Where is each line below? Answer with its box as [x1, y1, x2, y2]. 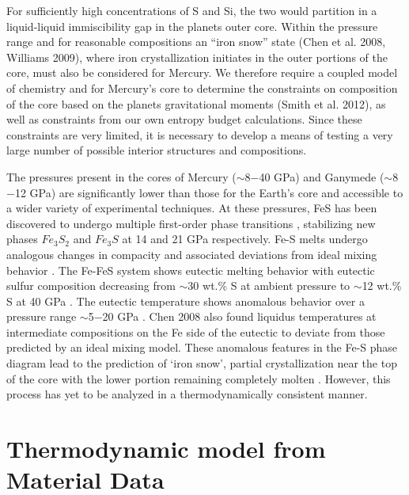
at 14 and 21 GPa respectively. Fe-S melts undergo [122, 230, 368, 247]
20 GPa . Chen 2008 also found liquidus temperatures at [102, 308, 377, 325]
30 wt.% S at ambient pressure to [187, 277, 350, 294]
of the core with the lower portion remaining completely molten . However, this [6, 370, 391, 386]
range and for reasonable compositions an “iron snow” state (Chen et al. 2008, [6, 33, 386, 50]
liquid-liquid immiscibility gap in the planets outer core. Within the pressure [6, 17, 378, 34]
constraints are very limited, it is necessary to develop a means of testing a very [6, 126, 393, 143]
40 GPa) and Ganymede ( [259, 168, 384, 185]
